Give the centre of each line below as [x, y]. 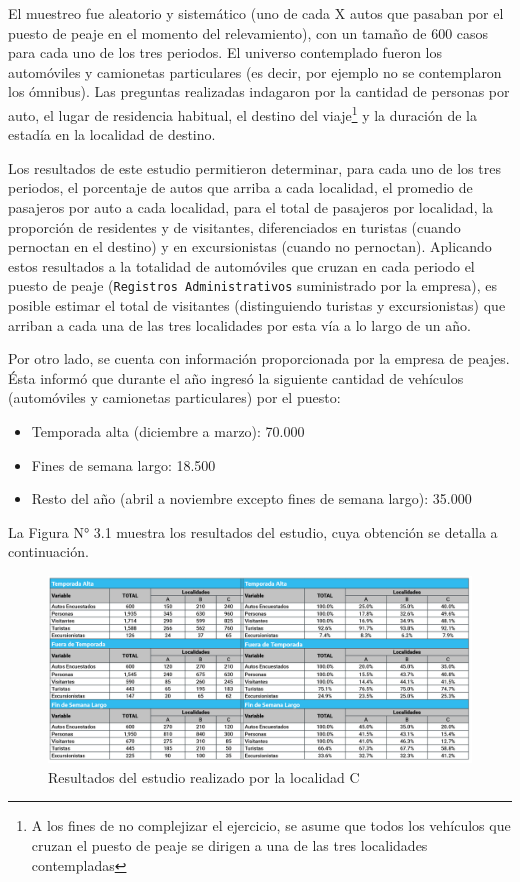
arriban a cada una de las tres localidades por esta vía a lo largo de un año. [239, 324]
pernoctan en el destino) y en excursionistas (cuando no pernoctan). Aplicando [250, 246]
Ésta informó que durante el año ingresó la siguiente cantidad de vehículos [236, 377]
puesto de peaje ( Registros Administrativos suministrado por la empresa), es [253, 285]
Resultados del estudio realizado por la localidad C [204, 776]
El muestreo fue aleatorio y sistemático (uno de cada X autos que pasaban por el [256, 13]
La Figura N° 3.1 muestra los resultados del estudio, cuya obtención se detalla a [253, 531]
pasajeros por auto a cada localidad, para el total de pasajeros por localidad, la [251, 207]
